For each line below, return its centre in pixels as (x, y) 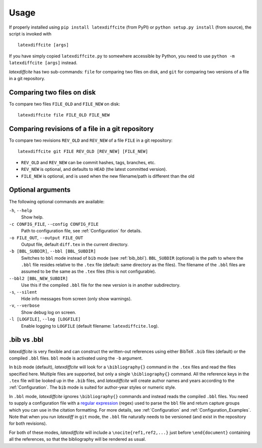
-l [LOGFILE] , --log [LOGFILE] (45, 319)
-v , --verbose (24, 305)
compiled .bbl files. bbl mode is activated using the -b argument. (76, 358)
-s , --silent (23, 292)
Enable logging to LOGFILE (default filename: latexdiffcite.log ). (90, 326)
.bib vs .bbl (26, 340)
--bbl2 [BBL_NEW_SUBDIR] (38, 278)
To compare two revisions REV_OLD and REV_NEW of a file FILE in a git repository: (91, 140)
